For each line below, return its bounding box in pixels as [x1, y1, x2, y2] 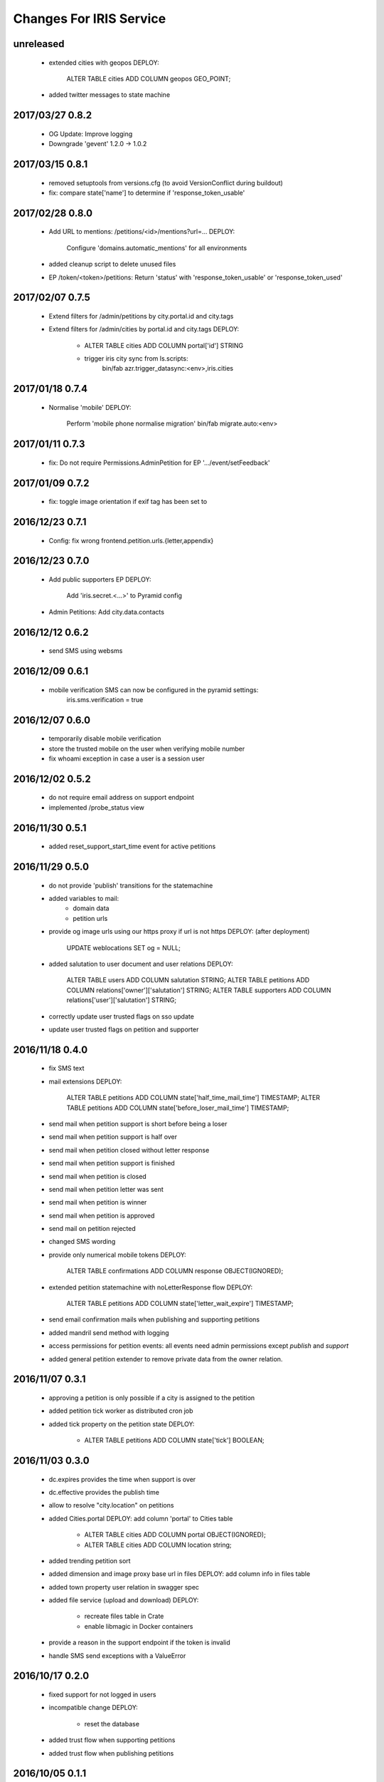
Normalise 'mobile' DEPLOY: [48, 403, 132, 411]
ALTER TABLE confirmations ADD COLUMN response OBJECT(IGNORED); [66, 1267, 284, 1275]
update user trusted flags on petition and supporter [48, 1025, 199, 1034]
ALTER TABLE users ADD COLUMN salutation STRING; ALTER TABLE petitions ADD [66, 976, 310, 984]
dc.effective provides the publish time [48, 1488, 160, 1496]
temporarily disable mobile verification [48, 734, 161, 743]
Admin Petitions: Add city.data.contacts [48, 607, 165, 616]
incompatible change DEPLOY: [48, 1704, 138, 1712]
